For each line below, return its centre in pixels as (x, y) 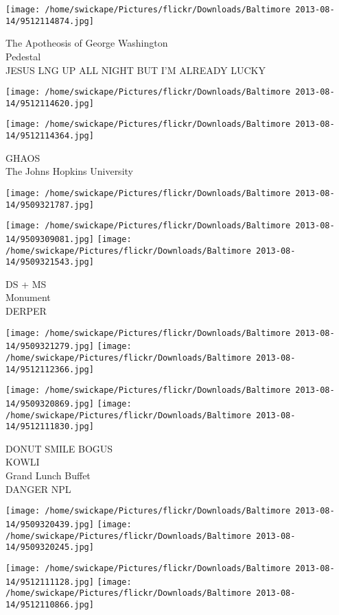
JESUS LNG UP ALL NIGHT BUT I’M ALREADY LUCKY (136, 70)
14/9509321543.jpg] (50, 262)
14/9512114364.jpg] (50, 136)
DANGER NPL (38, 489)
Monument (28, 297)
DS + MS (26, 284)
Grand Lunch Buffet (48, 475)
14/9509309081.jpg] (50, 239)
